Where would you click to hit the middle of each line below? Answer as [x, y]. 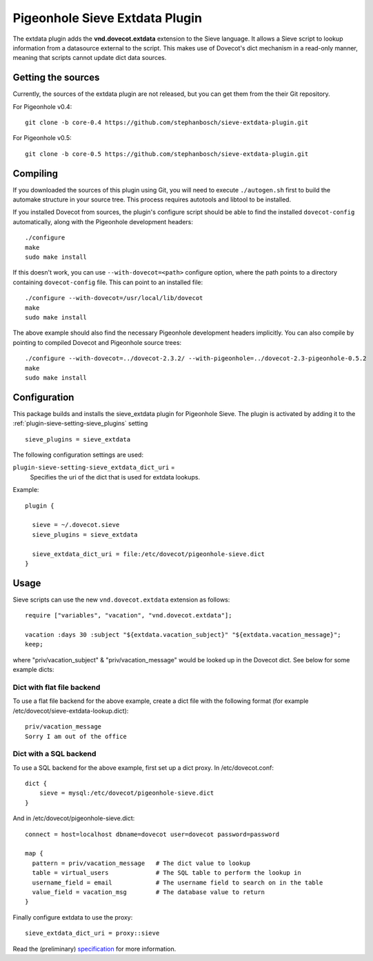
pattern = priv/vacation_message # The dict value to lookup [141, 863]
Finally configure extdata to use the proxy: [73, 917]
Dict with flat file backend [57, 687]
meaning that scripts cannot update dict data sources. [90, 58]
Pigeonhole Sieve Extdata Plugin [108, 18]
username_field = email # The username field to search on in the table [178, 882]
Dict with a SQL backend [54, 754]
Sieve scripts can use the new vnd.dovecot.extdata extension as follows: [121, 600]
